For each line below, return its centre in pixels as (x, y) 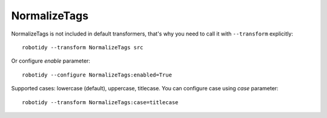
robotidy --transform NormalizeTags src (83, 47)
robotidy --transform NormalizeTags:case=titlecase (100, 102)
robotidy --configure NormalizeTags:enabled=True (97, 75)
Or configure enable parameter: (51, 61)
